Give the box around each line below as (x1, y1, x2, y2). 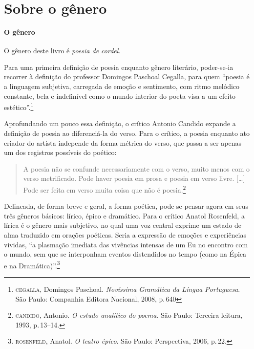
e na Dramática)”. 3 (4, 259, 60, 270)
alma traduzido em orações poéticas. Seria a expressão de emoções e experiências (4, 229, 247, 240)
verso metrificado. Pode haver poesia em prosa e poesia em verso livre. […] (23, 173, 245, 183)
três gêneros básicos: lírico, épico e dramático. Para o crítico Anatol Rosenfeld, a (4, 210, 245, 220)
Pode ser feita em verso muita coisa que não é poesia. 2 (23, 183, 186, 195)
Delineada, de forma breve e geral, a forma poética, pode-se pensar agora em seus (4, 201, 249, 211)
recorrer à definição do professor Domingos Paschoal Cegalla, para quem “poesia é (4, 71, 250, 82)
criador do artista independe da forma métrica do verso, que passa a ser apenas (4, 137, 242, 148)
